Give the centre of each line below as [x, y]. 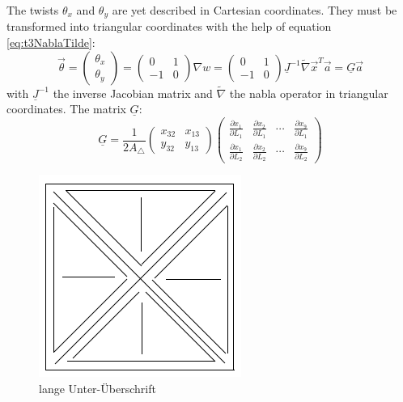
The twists [33, 10]
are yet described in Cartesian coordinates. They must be [255, 10]
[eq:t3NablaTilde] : [51, 42]
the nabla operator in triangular [309, 93]
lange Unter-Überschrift [98, 388]
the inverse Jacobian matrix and [133, 93]
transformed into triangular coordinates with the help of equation [169, 26]
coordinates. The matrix [66, 109]
